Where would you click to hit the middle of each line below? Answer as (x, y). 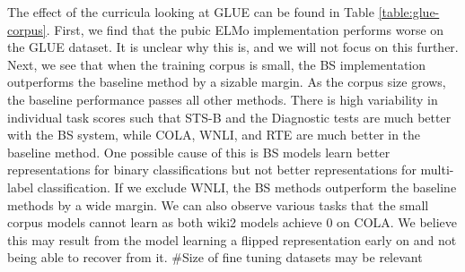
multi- (437, 170)
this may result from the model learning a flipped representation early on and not (232, 239)
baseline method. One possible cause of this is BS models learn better (199, 152)
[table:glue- (409, 12)
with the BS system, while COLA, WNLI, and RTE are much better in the (214, 135)
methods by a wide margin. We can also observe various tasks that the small (218, 204)
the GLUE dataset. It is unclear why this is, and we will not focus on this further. (233, 47)
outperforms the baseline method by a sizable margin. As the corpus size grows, (227, 82)
